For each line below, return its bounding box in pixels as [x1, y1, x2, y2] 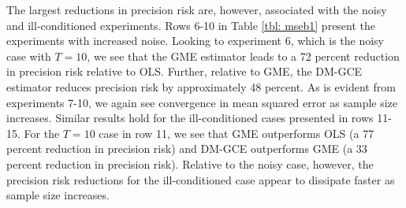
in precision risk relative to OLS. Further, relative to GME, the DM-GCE [6, 63, 363, 80]
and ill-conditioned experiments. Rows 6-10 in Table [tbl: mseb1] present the [6, 17, 376, 33]
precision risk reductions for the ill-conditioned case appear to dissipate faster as [6, 171, 395, 188]
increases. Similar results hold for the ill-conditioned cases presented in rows [6, 110, 374, 126]
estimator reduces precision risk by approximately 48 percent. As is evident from [6, 78, 396, 95]
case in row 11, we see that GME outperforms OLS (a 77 [99, 124, 374, 141]
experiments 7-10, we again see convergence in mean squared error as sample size [6, 94, 398, 110]
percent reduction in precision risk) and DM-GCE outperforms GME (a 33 [6, 140, 367, 157]
